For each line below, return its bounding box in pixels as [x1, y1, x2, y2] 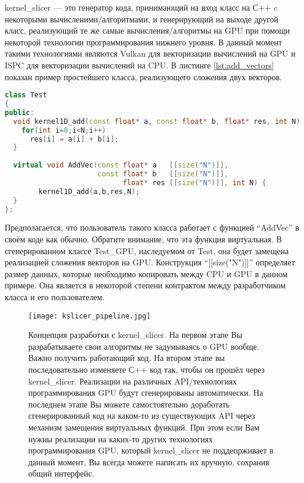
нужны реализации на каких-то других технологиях [28, 432, 213, 445]
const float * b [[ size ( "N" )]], [97, 170, 229, 179]
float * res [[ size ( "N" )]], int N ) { [123, 178, 266, 187]
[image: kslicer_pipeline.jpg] [28, 311, 151, 320]
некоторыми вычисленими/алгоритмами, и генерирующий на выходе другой [5, 12, 279, 25]
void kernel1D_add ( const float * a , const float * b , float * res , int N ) [13, 117, 300, 126]
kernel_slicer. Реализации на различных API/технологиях [28, 374, 237, 387]
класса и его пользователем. [5, 290, 105, 303]
